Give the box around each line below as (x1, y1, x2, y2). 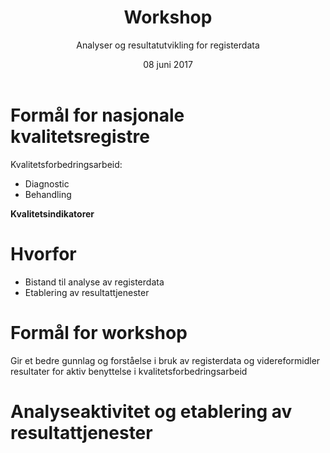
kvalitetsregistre (10, 125, 150, 148)
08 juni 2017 (143, 58, 193, 70)
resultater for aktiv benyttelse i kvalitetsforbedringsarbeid (10, 365, 248, 377)
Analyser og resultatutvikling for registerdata (76, 39, 260, 51)
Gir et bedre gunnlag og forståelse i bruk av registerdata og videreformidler (10, 354, 321, 366)
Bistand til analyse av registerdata (24, 276, 165, 288)
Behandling (24, 188, 72, 200)
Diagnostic (24, 177, 70, 190)
